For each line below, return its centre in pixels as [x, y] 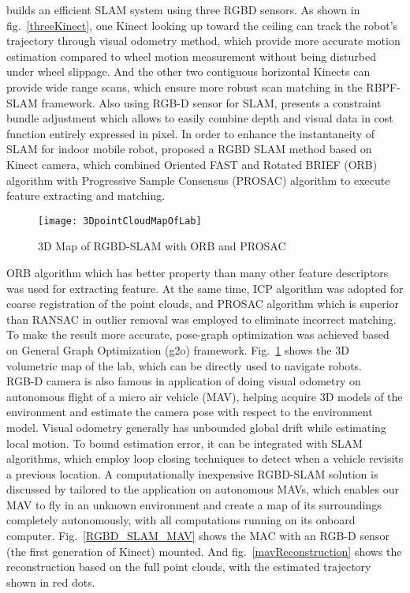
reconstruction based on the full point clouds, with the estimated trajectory [189, 567]
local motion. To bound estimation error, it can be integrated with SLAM [184, 443]
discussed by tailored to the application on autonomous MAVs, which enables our [203, 489]
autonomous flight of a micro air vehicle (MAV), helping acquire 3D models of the [205, 396]
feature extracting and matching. [86, 195]
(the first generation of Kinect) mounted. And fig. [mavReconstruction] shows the [204, 551]
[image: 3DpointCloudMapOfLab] [120, 221]
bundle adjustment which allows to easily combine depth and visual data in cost [200, 118]
